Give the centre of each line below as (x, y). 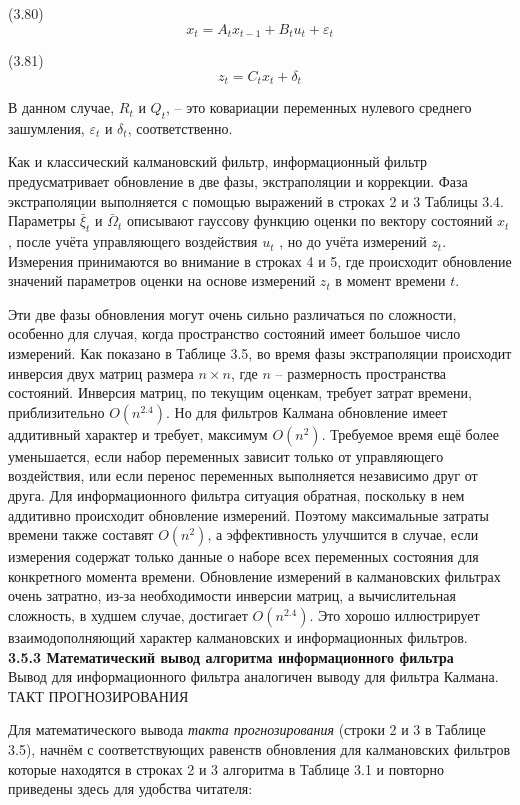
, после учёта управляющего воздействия (133, 241)
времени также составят (81, 534)
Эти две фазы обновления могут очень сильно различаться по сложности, (232, 313)
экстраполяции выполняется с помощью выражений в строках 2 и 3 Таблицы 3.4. (256, 200)
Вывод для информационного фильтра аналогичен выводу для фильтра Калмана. (253, 676)
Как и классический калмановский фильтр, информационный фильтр (218, 161)
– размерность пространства (361, 372)
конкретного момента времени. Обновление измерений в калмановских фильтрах (254, 575)
